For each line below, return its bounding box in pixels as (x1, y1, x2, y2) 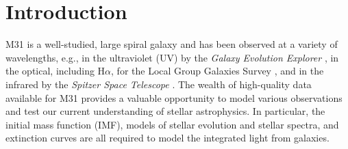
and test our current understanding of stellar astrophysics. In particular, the (5, 104, 325, 118)
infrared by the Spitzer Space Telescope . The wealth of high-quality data (5, 77, 312, 91)
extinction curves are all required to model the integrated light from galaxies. (5, 131, 330, 145)
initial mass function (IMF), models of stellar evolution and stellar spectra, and (5, 117, 339, 131)
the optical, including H (5, 64, 105, 78)
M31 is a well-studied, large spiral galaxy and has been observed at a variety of (5, 37, 338, 51)
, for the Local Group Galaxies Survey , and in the (111, 64, 324, 78)
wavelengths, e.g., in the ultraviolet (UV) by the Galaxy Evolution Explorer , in (5, 50, 339, 64)
